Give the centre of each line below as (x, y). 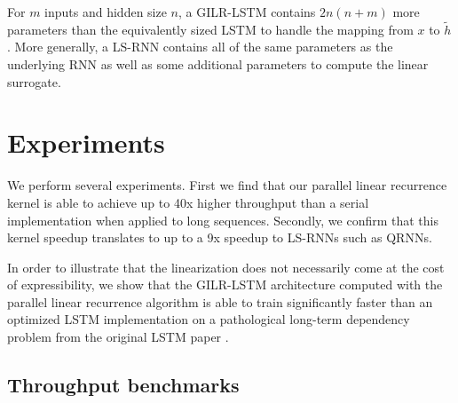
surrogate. (34, 81)
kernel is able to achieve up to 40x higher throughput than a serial (188, 202)
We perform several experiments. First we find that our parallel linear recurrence (227, 185)
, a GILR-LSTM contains (247, 12)
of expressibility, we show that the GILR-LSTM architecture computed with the (225, 284)
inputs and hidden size (106, 12)
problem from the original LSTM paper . (118, 337)
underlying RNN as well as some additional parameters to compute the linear (218, 64)
